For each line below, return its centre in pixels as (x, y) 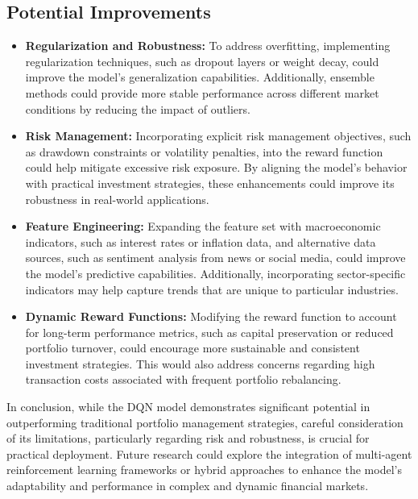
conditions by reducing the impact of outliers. (138, 108)
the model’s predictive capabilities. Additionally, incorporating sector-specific (215, 273)
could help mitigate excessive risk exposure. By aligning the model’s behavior (216, 167)
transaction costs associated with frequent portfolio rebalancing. (183, 379)
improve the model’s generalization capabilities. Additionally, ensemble (200, 77)
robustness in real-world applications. (117, 199)
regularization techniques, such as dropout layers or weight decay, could (202, 61)
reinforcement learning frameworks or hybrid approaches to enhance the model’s (204, 470)
